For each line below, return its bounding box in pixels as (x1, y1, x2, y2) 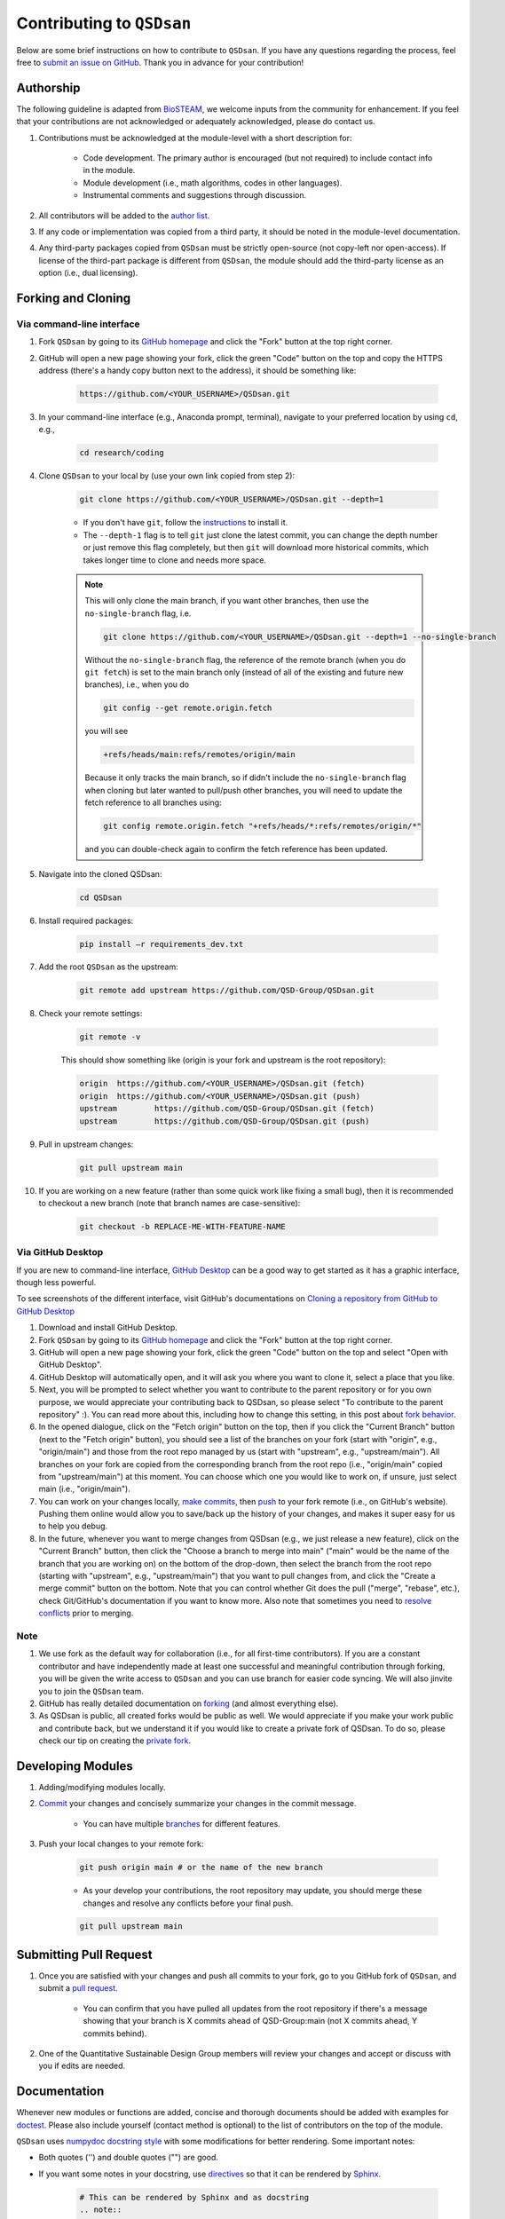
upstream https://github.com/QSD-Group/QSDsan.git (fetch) (79, 1103, 375, 1114)
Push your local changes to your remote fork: (38, 1838, 204, 1850)
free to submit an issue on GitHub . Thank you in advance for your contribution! (16, 57, 304, 67)
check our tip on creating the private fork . (38, 1735, 191, 1746)
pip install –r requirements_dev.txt (79, 939, 244, 949)
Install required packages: (38, 915, 134, 926)
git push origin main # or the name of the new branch (79, 1862, 323, 1873)
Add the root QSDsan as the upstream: (38, 961, 179, 972)
